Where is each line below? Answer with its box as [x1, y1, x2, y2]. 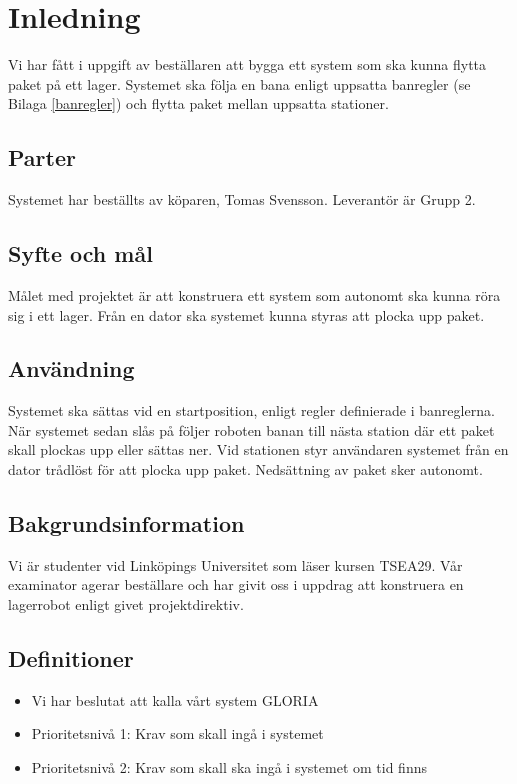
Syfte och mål [8, 238, 153, 269]
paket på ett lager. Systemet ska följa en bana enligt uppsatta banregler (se [8, 73, 471, 94]
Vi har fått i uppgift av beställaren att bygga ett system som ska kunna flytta [8, 54, 487, 75]
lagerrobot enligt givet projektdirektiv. [8, 594, 244, 615]
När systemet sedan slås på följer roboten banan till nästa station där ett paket [8, 419, 495, 440]
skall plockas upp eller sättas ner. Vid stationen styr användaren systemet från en [8, 439, 509, 460]
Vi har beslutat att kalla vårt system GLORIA [31, 689, 319, 710]
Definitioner [8, 643, 134, 674]
